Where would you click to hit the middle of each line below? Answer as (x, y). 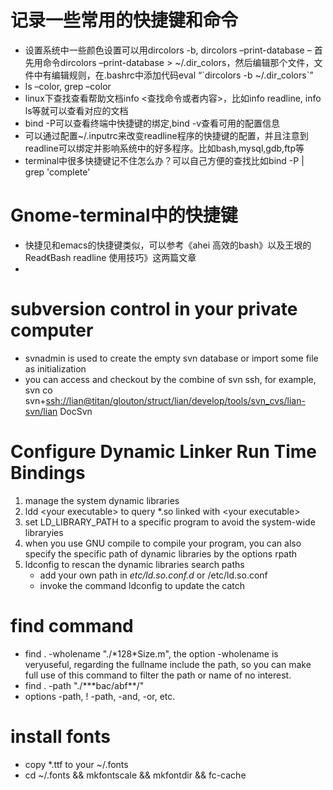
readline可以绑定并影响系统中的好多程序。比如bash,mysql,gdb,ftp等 (164, 148)
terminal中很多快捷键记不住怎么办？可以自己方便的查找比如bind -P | (164, 160)
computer (52, 330)
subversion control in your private (154, 309)
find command (72, 625)
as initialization (55, 368)
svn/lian (41, 411)
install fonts (61, 736)
